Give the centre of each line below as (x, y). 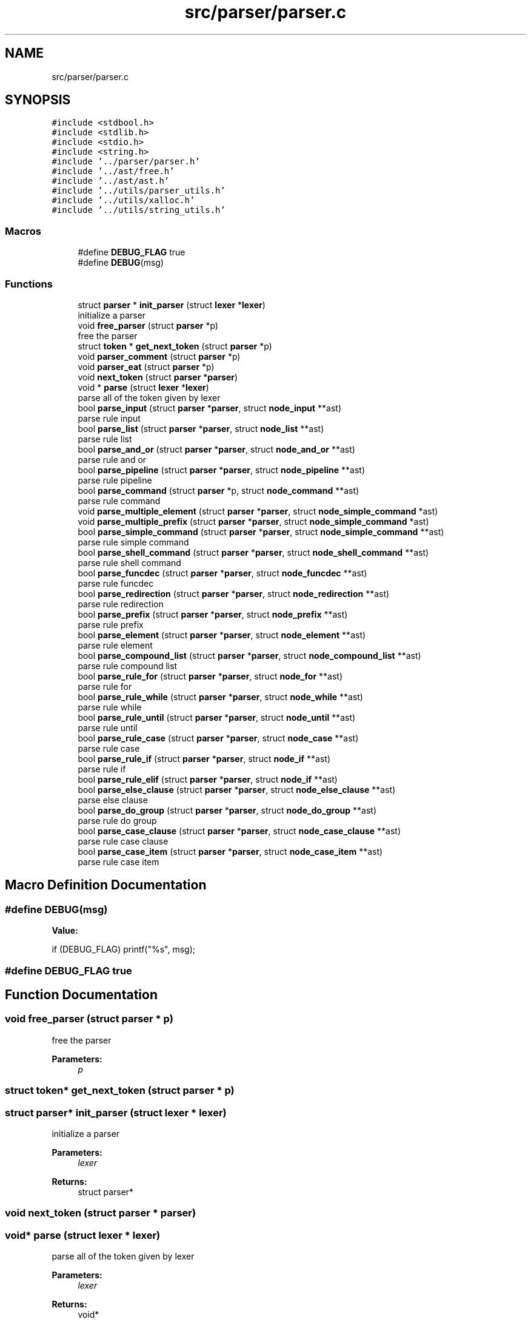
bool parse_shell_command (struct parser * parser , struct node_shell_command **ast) (253, 552)
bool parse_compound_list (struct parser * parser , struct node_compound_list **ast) (249, 655)
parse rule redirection (121, 604)
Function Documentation (81, 994)
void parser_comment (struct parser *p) (159, 356)
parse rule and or (112, 459)
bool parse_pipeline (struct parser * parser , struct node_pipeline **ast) (221, 470)
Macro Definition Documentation (106, 885)
